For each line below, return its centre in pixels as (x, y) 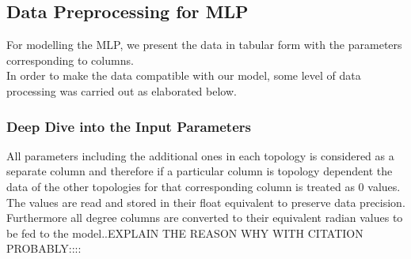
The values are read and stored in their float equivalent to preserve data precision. (206, 202)
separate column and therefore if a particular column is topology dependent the (200, 171)
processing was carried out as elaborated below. (122, 90)
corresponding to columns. (70, 60)
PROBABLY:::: (44, 248)
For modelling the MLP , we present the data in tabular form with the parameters (204, 45)
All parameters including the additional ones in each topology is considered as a (200, 155)
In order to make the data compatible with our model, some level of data (184, 75)
